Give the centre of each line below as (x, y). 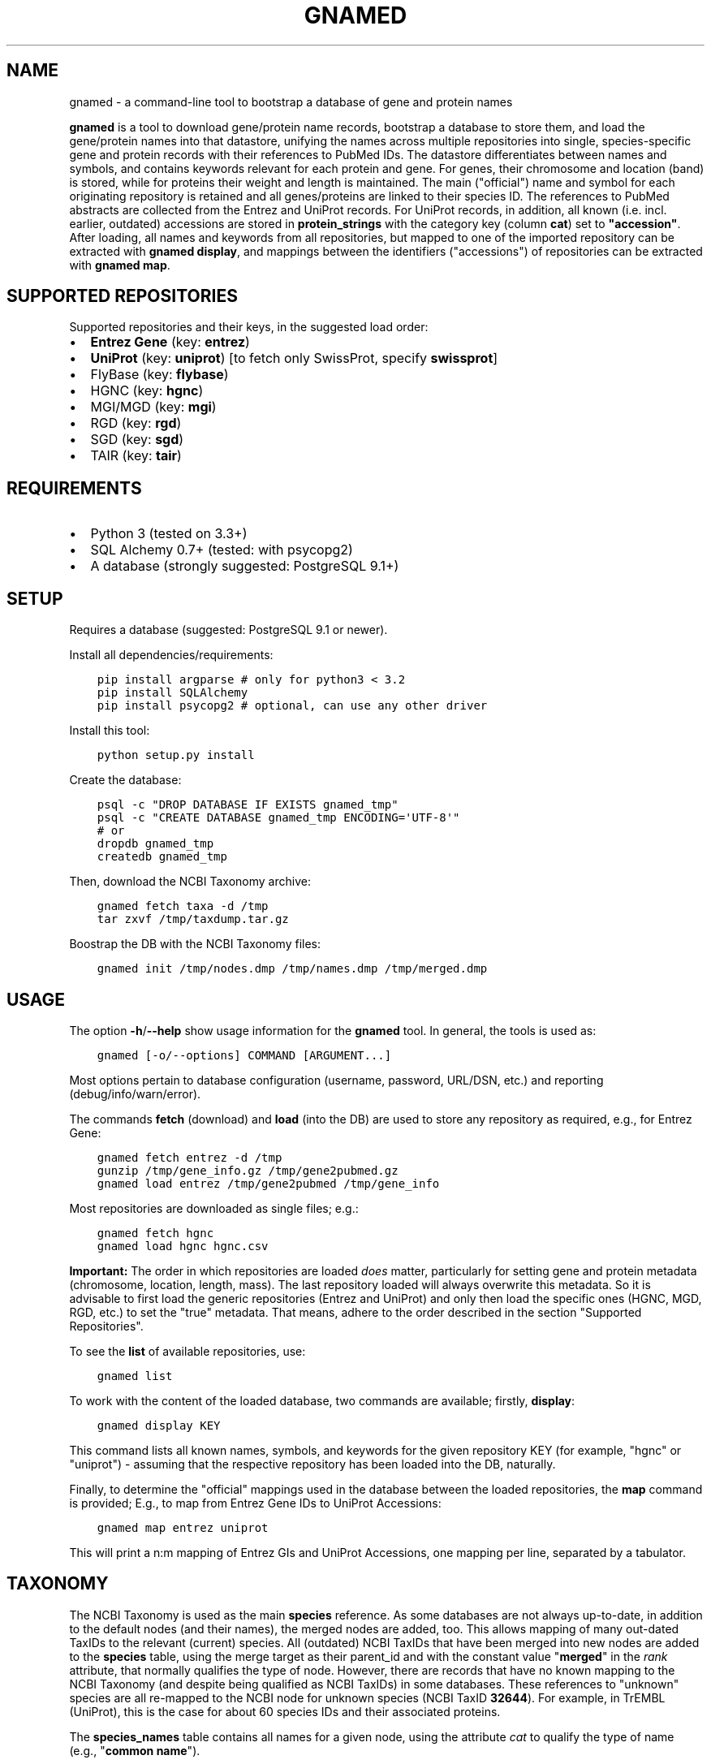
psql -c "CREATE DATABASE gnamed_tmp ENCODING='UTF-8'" (278, 818)
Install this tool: (110, 731)
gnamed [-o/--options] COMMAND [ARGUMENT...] (244, 1055)
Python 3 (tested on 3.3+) (169, 534)
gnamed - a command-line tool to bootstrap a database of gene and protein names (291, 101)
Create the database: (125, 780)
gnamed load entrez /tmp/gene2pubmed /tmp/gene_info (268, 1183)
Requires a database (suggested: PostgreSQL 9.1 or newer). (228, 630)
